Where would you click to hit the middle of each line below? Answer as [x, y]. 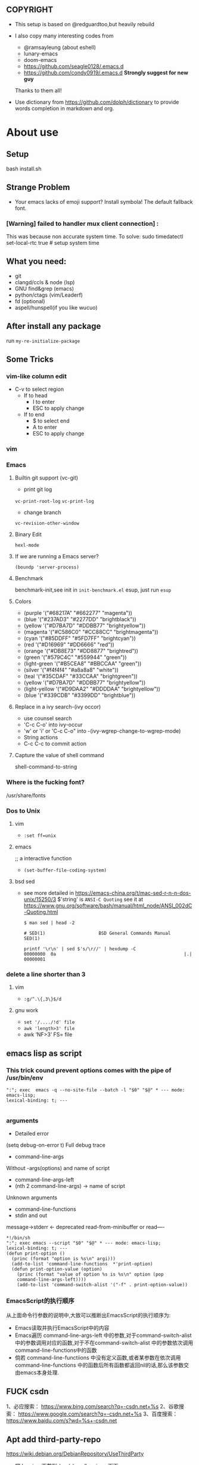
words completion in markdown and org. [64, 108]
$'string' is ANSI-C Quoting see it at [100, 900]
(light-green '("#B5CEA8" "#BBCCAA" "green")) [83, 664]
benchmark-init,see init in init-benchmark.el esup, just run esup [93, 590]
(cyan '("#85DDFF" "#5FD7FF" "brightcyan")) [80, 638]
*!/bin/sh [18, 1238]
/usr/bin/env [25, 1078]
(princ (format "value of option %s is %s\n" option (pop [90, 1274]
